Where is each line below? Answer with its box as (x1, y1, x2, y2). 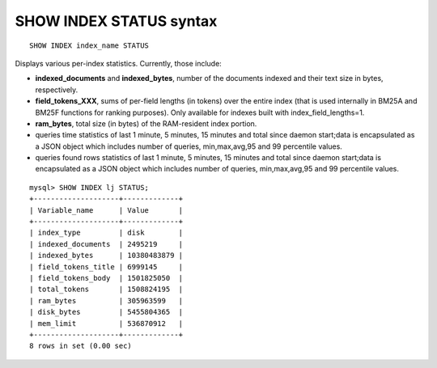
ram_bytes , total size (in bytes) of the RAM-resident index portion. (35, 118, 257, 129)
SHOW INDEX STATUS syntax (15, 12, 218, 30)
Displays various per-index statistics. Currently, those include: (15, 58, 222, 68)
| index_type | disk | (29, 228, 184, 238)
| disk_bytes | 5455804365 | (29, 307, 184, 317)
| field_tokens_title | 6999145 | (29, 262, 184, 271)
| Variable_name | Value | (29, 205, 184, 214)
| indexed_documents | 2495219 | (29, 239, 184, 248)
